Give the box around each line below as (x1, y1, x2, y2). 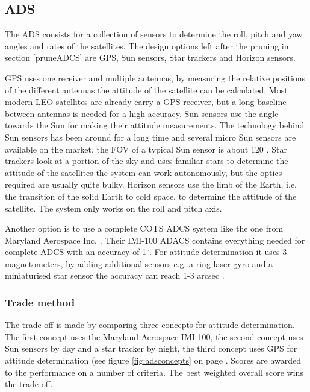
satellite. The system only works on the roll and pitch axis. (5, 201, 222, 214)
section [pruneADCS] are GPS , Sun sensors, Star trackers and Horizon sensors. (5, 51, 296, 64)
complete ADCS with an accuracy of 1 (5, 245, 147, 258)
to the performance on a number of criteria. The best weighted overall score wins (5, 365, 303, 378)
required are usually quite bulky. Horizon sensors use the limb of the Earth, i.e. (5, 178, 297, 191)
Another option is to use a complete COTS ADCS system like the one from (5, 222, 284, 235)
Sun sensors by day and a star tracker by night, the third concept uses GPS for (5, 342, 297, 355)
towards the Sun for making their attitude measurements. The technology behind (5, 119, 305, 131)
